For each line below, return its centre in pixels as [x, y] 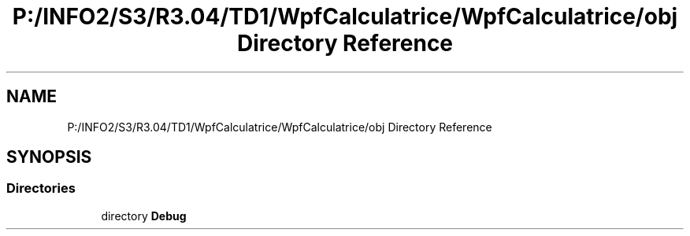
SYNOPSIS [49, 157]
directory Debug [144, 216]
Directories [41, 188]
